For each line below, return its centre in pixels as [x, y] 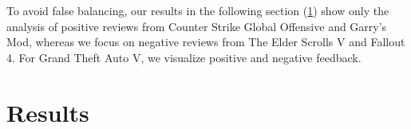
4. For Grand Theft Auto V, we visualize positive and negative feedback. [184, 57]
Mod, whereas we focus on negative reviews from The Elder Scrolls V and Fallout [206, 42]
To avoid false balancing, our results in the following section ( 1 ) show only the [198, 10]
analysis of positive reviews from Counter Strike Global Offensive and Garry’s [197, 26]
